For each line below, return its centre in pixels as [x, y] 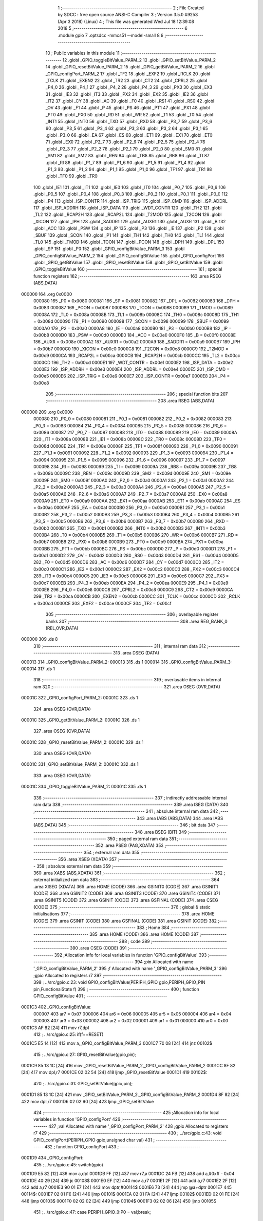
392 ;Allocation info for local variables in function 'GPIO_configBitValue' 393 [131, 955]
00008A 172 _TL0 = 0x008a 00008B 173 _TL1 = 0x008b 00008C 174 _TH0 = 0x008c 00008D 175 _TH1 [136, 315]
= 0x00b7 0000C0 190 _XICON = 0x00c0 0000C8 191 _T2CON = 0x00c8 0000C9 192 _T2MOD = [131, 349]
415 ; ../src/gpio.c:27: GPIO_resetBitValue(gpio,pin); [85, 1054]
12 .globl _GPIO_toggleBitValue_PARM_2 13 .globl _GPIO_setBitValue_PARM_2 [139, 60]
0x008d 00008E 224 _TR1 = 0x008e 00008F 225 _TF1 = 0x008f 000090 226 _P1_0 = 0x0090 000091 [136, 446]
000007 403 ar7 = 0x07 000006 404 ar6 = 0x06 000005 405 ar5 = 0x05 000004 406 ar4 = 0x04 [132, 1014]
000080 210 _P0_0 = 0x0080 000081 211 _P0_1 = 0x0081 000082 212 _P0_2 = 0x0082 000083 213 [132, 419]
